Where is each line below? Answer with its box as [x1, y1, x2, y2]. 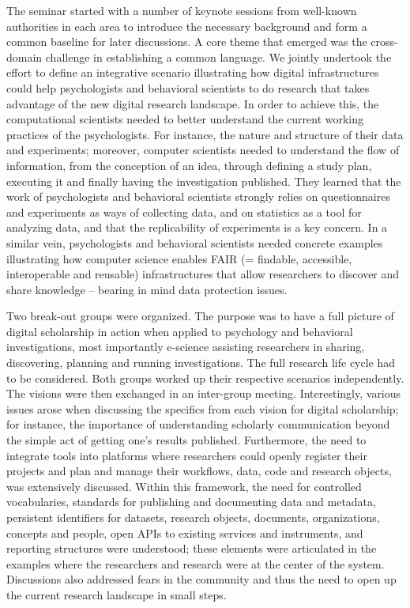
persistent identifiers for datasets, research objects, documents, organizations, [6, 509, 380, 525]
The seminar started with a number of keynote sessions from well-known [6, 2, 357, 18]
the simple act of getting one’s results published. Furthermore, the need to [6, 432, 367, 448]
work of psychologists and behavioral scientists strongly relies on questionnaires [6, 188, 390, 205]
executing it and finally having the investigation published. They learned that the [6, 172, 401, 189]
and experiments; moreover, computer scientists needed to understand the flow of [6, 142, 400, 158]
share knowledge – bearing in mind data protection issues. [6, 281, 288, 297]
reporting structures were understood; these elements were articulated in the [6, 540, 377, 557]
